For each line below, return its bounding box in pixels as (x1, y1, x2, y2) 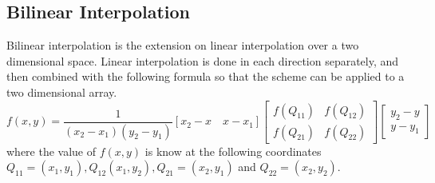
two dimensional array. (6, 83, 117, 100)
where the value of (6, 142, 97, 159)
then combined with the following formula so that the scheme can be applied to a (6, 68, 405, 85)
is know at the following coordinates (144, 142, 322, 159)
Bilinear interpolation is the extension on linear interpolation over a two (6, 37, 359, 54)
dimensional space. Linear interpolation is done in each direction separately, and (6, 52, 399, 69)
